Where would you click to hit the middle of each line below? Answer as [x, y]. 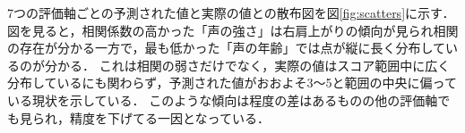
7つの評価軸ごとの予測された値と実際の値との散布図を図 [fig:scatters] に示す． [231, 12]
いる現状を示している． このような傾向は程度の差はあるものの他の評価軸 [223, 100]
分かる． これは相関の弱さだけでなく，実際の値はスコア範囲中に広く [247, 65]
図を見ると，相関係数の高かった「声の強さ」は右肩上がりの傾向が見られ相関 [233, 30]
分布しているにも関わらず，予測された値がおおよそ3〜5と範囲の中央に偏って [232, 83]
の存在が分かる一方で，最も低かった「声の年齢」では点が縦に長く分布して [227, 48]
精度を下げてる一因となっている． [169, 117]
